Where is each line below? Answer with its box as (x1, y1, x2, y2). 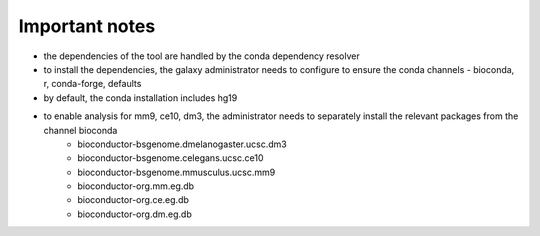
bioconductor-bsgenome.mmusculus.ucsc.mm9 (77, 166, 276, 178)
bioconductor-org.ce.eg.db (77, 194, 190, 206)
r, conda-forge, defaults (43, 78, 142, 90)
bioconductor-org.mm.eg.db (77, 180, 195, 192)
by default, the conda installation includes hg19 (43, 91, 238, 104)
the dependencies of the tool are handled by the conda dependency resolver (43, 50, 360, 62)
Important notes (18, 15, 156, 37)
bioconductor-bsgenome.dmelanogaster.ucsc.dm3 (77, 138, 287, 150)
